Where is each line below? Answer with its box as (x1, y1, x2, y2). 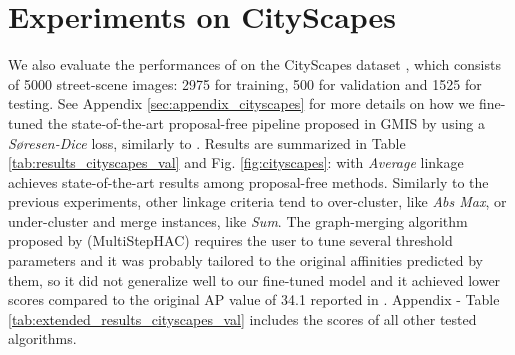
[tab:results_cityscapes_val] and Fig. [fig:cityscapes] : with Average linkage (8, 152, 464, 173)
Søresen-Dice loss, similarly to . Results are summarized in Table (8, 132, 406, 153)
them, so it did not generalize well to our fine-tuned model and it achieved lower (8, 269, 501, 290)
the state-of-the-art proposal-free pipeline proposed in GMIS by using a (47, 112, 486, 133)
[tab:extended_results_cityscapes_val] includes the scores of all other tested (8, 308, 477, 329)
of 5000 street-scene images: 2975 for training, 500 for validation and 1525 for (8, 73, 482, 94)
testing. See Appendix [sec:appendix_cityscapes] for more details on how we (8, 93, 475, 114)
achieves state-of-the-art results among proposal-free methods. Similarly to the (8, 171, 489, 192)
